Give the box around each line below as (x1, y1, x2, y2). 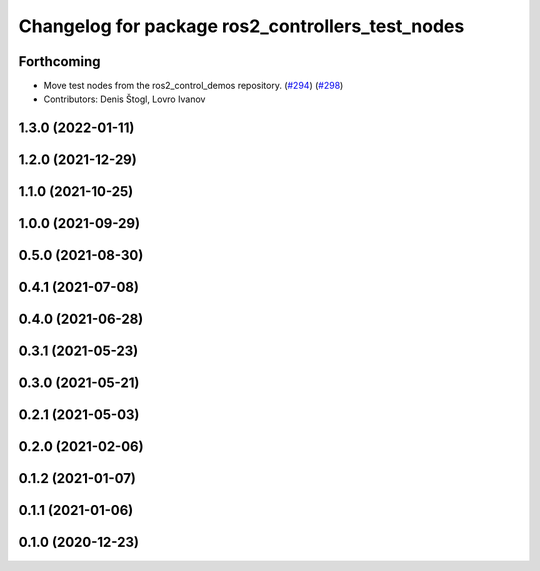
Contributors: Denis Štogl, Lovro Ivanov (43, 93, 206, 105)
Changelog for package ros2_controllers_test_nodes (18, 15, 465, 37)
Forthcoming (18, 53, 101, 70)
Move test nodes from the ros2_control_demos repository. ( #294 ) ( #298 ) (43, 80, 344, 92)
